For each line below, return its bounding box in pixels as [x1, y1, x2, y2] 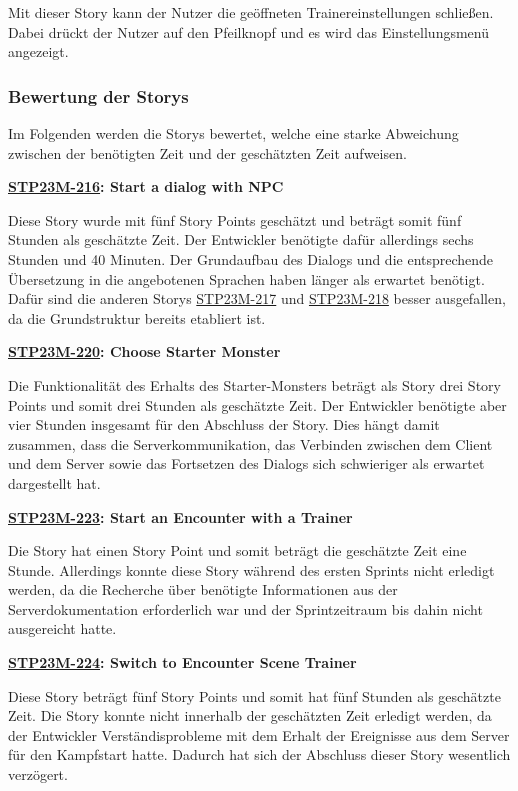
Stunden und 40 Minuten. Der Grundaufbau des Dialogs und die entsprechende [8, 248, 494, 269]
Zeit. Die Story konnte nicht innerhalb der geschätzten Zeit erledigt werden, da [8, 705, 492, 726]
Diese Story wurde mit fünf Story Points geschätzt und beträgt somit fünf [8, 209, 462, 230]
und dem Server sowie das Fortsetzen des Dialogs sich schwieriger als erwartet [8, 453, 485, 474]
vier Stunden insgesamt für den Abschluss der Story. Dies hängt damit [8, 414, 440, 435]
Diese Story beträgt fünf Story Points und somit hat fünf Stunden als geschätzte [8, 685, 501, 706]
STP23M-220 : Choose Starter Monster [8, 341, 281, 362]
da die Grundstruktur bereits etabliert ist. [8, 307, 266, 328]
